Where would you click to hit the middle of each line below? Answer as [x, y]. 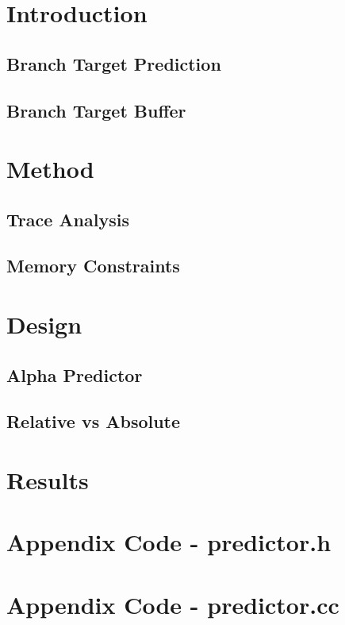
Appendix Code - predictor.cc [173, 604]
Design [44, 324]
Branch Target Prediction [114, 63]
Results [48, 480]
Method [50, 169]
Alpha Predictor [75, 374]
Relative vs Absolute [94, 421]
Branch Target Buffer [96, 110]
